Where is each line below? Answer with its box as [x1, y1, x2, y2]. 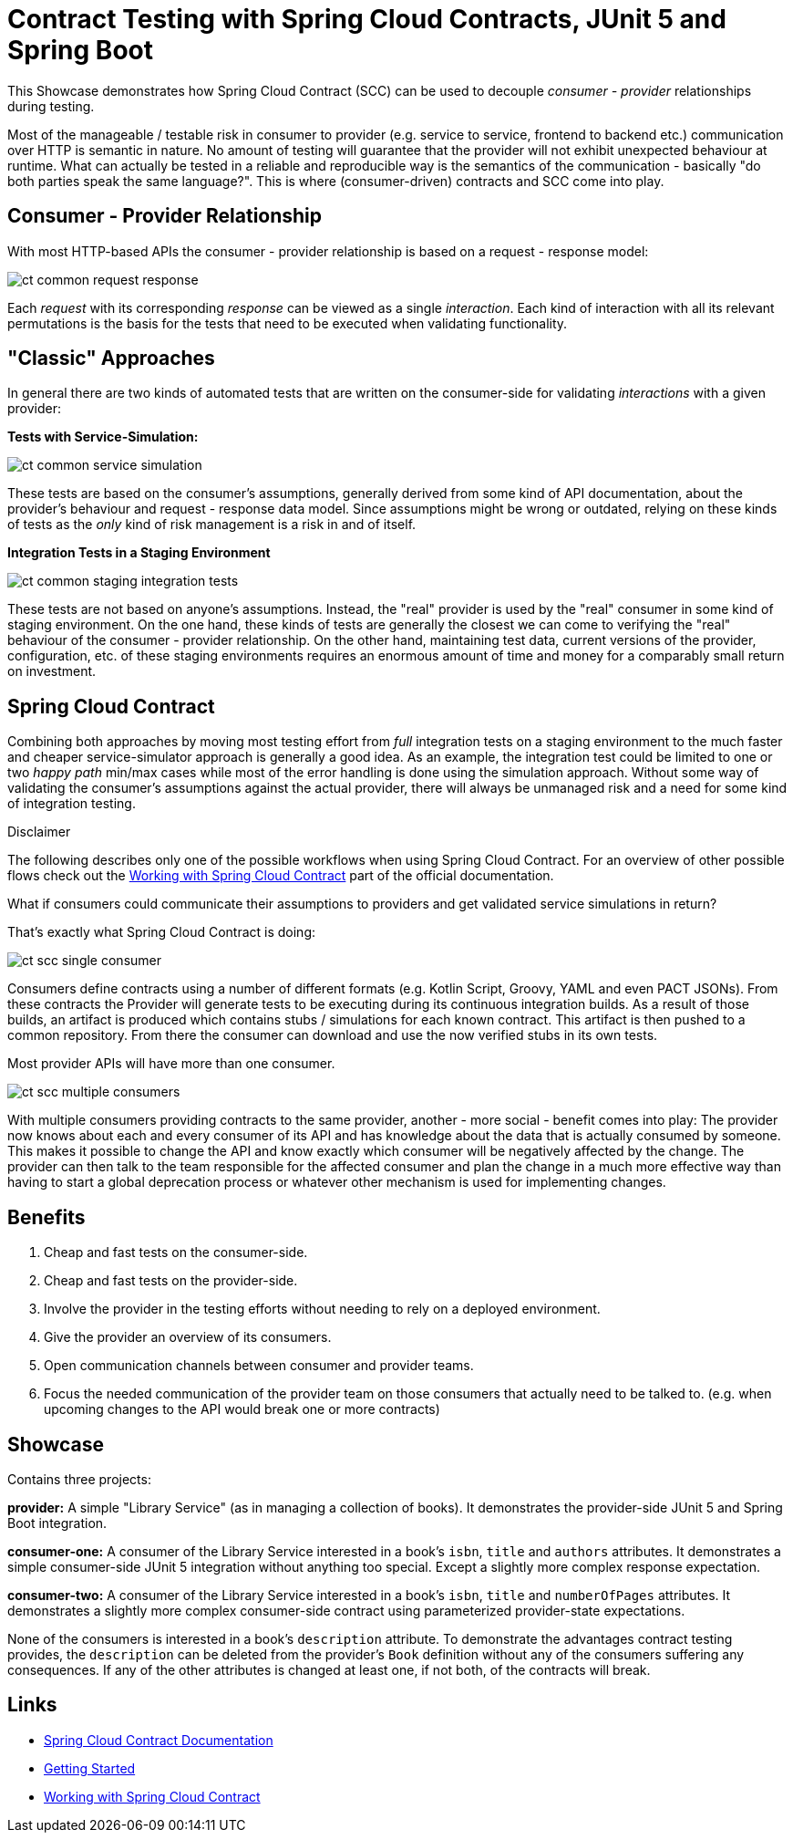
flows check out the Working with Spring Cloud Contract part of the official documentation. [7, 868, 554, 884]
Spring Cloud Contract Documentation [44, 1731, 273, 1748]
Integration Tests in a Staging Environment [7, 545, 271, 561]
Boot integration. [7, 1514, 108, 1531]
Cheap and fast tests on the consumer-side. [44, 1244, 308, 1261]
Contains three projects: [7, 1471, 151, 1487]
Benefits [7, 1205, 86, 1229]
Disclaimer [7, 824, 71, 840]
